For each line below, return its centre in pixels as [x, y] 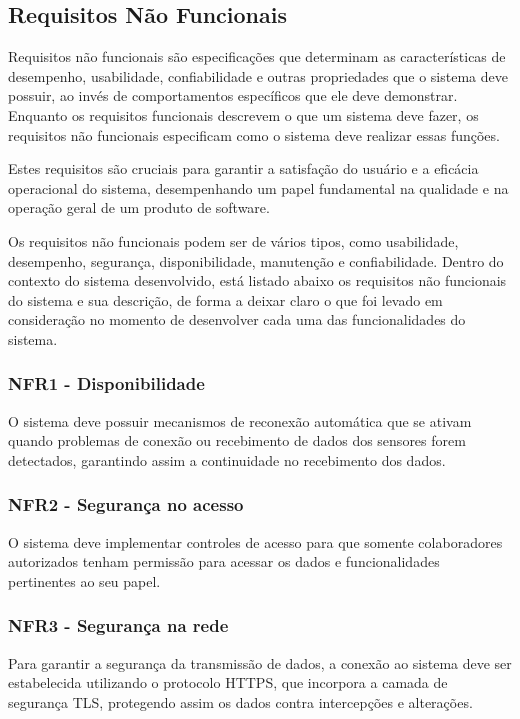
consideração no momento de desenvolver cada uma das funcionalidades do [237, 319]
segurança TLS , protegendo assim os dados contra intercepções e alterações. [240, 701]
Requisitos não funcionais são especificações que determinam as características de [257, 56]
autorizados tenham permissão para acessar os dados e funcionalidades [224, 561]
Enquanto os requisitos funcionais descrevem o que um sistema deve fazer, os [243, 114]
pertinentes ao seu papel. [84, 580]
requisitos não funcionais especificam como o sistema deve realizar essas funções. [254, 134]
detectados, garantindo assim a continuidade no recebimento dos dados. [227, 459]
